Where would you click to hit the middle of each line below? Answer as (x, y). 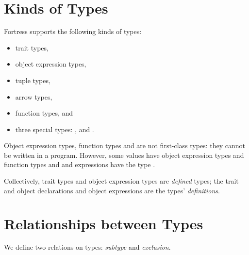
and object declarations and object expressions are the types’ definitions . (112, 190)
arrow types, (34, 96)
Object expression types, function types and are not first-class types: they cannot (124, 145)
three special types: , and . (55, 129)
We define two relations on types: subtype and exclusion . (87, 247)
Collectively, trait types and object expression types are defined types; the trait (121, 181)
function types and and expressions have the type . (80, 164)
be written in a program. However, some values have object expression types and (124, 155)
